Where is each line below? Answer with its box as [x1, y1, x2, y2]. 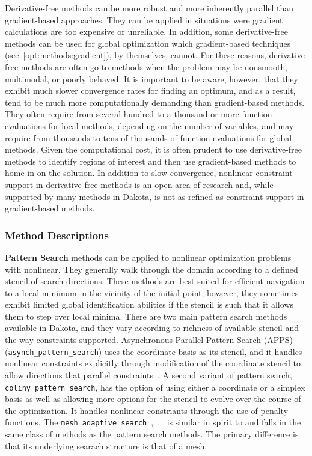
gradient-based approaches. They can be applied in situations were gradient [5, 13, 283, 26]
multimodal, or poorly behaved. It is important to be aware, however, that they [5, 72, 298, 85]
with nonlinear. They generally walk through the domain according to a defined [5, 263, 298, 275]
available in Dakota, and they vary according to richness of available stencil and [5, 321, 299, 334]
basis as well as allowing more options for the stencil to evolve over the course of [5, 392, 301, 405]
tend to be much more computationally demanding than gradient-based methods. [5, 96, 305, 108]
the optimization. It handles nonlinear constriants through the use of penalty [5, 404, 289, 416]
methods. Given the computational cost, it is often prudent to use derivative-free [5, 143, 302, 156]
